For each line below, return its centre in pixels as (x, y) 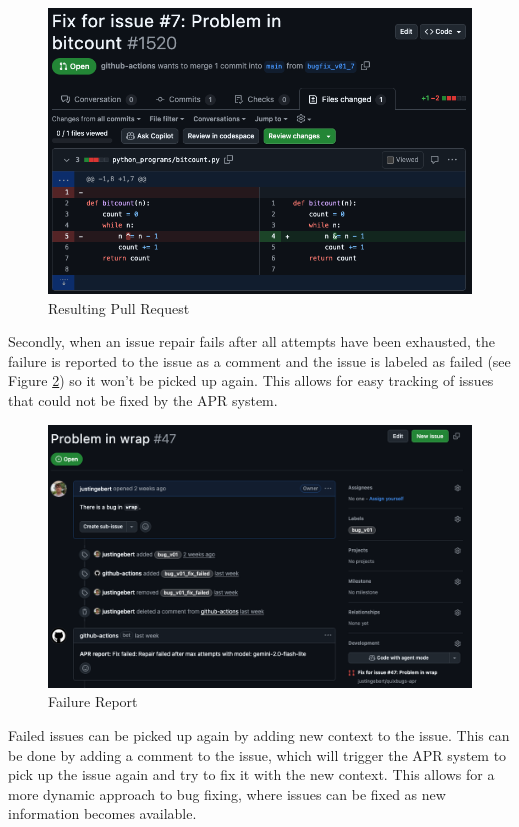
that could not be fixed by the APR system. (143, 399)
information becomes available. (102, 813)
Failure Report (93, 701)
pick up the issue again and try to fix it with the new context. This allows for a (251, 774)
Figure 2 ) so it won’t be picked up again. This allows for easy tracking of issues (251, 380)
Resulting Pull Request (119, 307)
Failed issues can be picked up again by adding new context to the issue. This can (259, 735)
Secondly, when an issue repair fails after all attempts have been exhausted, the (252, 341)
